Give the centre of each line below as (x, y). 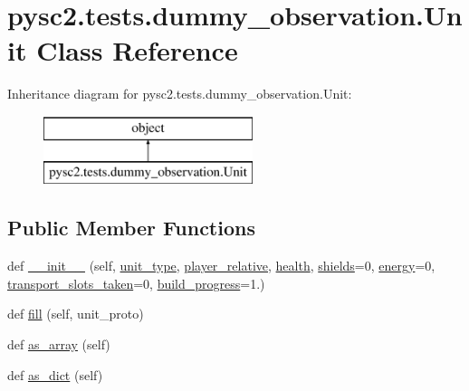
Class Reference (137, 50)
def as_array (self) (59, 344)
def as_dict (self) (55, 374)
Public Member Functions (131, 228)
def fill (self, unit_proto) (76, 314)
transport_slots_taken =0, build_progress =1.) (136, 283)
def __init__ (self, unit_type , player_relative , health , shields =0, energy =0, (221, 266)
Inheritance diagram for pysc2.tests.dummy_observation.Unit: (180, 94)
